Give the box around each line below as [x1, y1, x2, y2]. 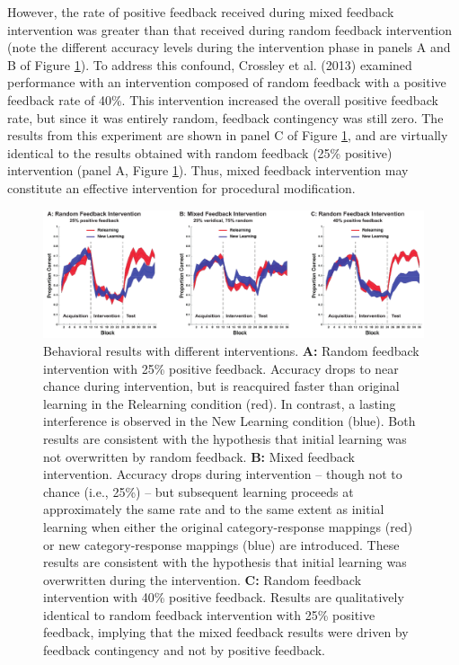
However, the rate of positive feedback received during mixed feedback [7, 3, 394, 21]
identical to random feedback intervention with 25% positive [43, 605, 375, 624]
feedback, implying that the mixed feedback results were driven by [43, 623, 409, 642]
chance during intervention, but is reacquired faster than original [43, 377, 400, 395]
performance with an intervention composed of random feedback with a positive [7, 73, 446, 92]
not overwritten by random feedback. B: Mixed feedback [43, 447, 356, 465]
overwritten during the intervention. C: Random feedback [43, 570, 362, 589]
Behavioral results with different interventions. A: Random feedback [43, 341, 419, 359]
